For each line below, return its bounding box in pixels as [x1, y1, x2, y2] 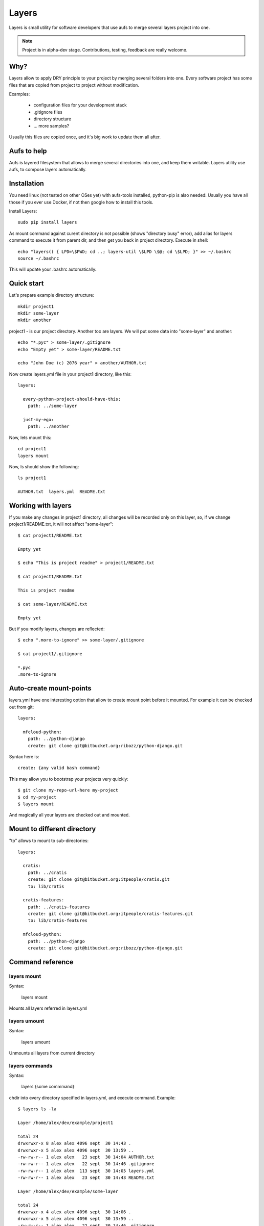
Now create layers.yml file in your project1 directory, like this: [9, 371, 132, 377]
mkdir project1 [18, 304, 54, 309]
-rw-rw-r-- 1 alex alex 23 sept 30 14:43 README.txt [18, 1175, 154, 1180]
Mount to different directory [9, 825, 96, 833]
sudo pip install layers [18, 220, 77, 225]
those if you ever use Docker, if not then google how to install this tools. [9, 199, 154, 205]
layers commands [9, 1062, 53, 1069]
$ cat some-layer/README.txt [18, 601, 88, 607]
